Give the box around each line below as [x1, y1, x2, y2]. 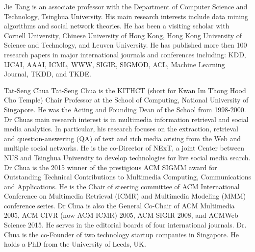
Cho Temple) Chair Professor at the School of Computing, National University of [4, 95, 249, 105]
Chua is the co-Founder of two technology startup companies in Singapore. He [4, 229, 239, 239]
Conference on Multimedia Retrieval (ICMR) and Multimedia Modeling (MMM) [4, 191, 246, 201]
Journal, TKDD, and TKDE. [4, 69, 91, 79]
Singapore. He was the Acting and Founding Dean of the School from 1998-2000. [4, 104, 246, 114]
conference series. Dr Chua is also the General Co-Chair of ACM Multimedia [4, 200, 235, 210]
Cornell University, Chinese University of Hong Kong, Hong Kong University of [4, 30, 242, 40]
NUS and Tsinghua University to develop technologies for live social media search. [4, 152, 251, 162]
